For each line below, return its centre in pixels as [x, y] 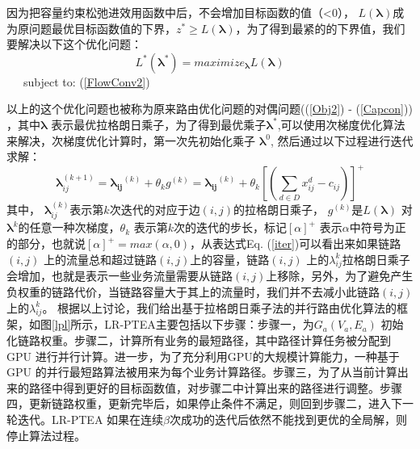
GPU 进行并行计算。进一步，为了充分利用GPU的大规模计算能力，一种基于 [203, 356]
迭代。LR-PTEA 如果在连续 [90, 420]
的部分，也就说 [46, 243]
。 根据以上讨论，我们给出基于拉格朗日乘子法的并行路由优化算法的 [220, 307]
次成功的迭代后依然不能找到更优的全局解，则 [288, 420]
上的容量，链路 [230, 259]
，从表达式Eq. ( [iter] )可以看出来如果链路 [296, 243]
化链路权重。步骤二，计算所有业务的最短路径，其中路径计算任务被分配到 [199, 340]
